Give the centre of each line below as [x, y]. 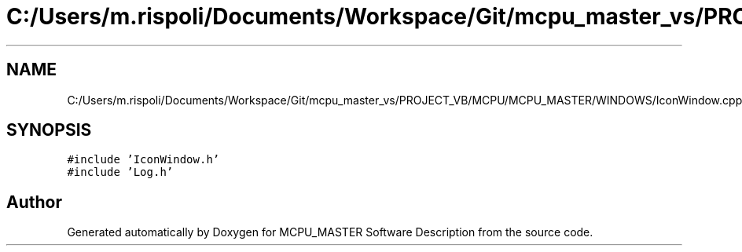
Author [34, 202]
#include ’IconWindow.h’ [143, 160]
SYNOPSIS [49, 130]
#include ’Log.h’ [120, 172]
